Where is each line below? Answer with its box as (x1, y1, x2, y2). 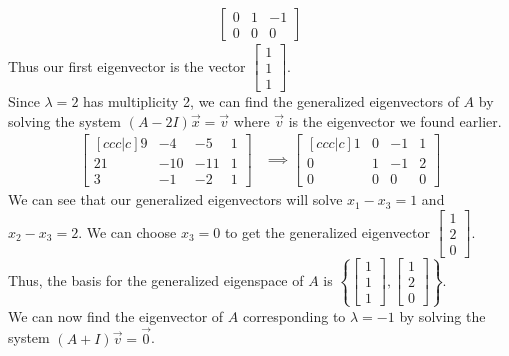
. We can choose (78, 221, 177, 242)
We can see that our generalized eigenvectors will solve (8, 189, 343, 210)
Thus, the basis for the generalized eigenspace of (8, 269, 304, 290)
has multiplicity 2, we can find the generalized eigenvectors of (83, 91, 459, 112)
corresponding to (242, 305, 346, 326)
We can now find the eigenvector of (8, 305, 224, 326)
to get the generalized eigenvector (224, 221, 430, 242)
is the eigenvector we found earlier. (288, 110, 502, 131)
